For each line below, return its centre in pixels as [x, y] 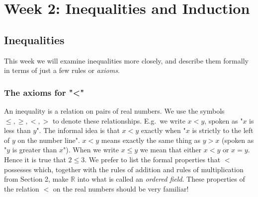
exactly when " [163, 130]
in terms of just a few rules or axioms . [62, 70]
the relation [22, 188]
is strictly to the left [223, 130]
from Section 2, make [36, 179]
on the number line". [49, 140]
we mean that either [171, 150]
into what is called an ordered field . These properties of [161, 179]
